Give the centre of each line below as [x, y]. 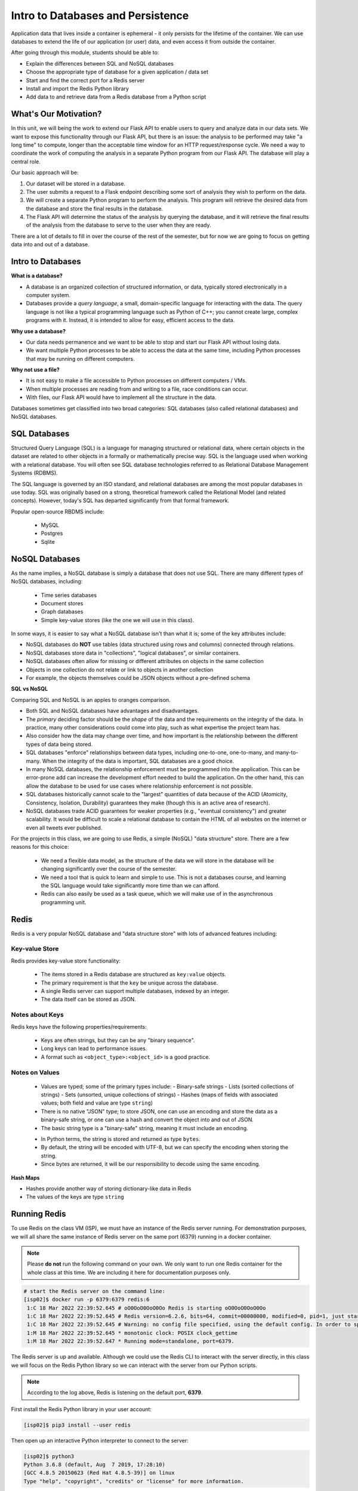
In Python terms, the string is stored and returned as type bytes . [121, 1139]
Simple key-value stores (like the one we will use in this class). [117, 620]
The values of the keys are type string [75, 1197]
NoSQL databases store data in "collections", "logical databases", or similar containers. [133, 652]
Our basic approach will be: [45, 172]
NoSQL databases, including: [47, 581]
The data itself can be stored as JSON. [89, 1000]
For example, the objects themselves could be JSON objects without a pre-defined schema [138, 678]
